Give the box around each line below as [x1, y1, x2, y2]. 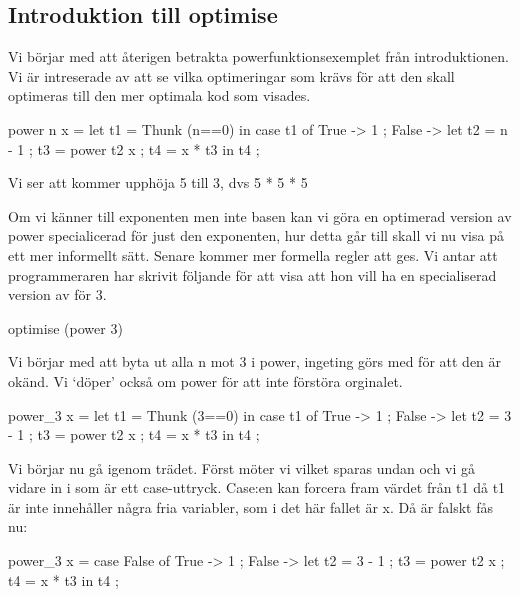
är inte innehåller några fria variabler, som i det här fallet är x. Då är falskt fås [8, 496, 493, 517]
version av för [8, 284, 91, 305]
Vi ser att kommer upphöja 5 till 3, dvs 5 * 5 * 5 [8, 172, 308, 193]
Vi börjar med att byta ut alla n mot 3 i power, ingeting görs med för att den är [8, 351, 502, 372]
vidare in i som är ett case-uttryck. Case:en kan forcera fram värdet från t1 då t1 [8, 477, 506, 498]
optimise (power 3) [8, 317, 123, 338]
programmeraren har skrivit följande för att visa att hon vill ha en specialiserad [8, 264, 497, 285]
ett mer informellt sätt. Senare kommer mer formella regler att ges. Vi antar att [8, 244, 498, 265]
